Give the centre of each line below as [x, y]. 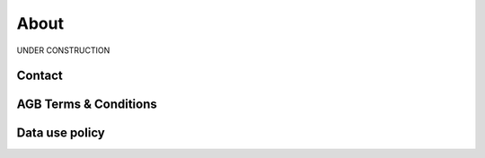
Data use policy [61, 133]
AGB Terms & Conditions [87, 105]
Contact [40, 76]
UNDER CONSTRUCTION [63, 50]
